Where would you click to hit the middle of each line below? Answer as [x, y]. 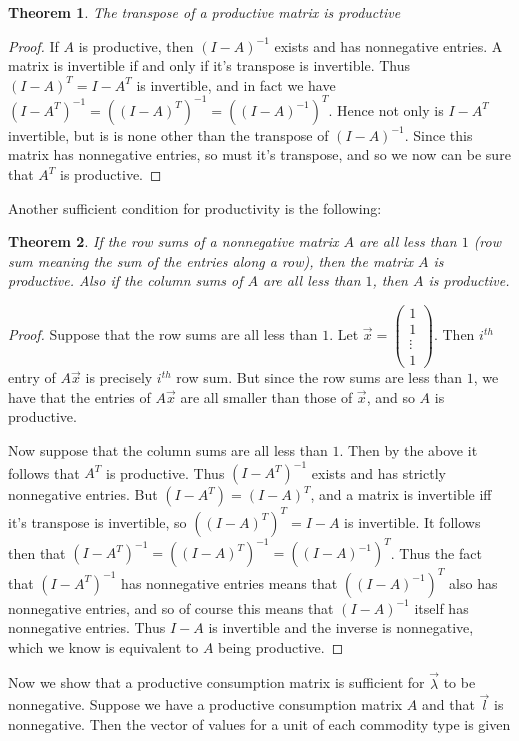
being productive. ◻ [281, 646]
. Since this [438, 134]
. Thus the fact [436, 552]
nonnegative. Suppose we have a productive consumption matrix [205, 704]
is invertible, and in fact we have [236, 84]
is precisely [119, 377]
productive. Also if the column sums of [125, 280]
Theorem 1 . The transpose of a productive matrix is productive [204, 12]
